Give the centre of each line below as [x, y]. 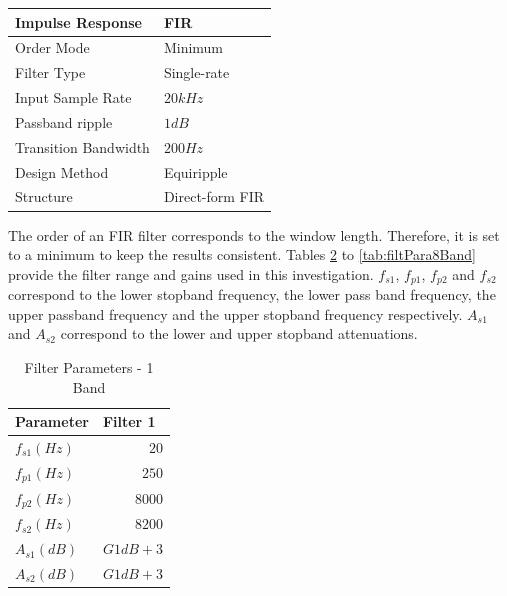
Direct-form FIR [214, 196]
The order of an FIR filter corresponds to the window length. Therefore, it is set [254, 234]
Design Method [62, 171]
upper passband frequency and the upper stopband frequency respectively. [235, 313]
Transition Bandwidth [82, 146]
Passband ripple [64, 121]
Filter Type [50, 72]
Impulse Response [78, 21]
